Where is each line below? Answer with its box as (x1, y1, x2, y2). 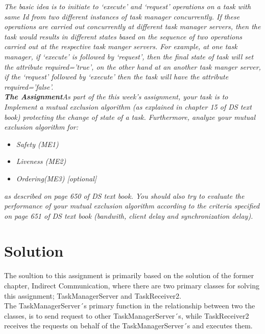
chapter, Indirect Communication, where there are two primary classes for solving (4, 280, 259, 290)
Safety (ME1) (16, 138, 59, 149)
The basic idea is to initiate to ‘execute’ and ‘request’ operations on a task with (4, 1, 251, 11)
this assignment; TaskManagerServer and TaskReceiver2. (4, 290, 181, 301)
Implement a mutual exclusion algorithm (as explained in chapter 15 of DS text (4, 101, 252, 112)
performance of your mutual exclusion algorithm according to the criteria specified (4, 200, 260, 211)
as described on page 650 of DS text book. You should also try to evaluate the (4, 190, 245, 201)
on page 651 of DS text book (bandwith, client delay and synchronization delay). (4, 210, 253, 221)
